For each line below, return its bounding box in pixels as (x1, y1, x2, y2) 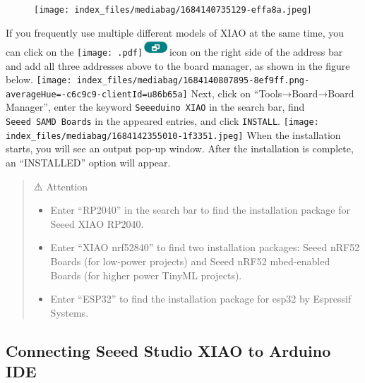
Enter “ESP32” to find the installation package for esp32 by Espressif (50, 291, 352, 306)
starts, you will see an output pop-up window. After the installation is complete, (6, 141, 354, 156)
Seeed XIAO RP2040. (50, 216, 144, 231)
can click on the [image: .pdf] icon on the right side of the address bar (6, 44, 343, 59)
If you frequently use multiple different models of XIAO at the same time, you (6, 25, 344, 39)
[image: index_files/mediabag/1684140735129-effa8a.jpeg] (34, 5, 312, 15)
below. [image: (6, 72, 72, 87)
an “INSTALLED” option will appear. (6, 155, 171, 170)
